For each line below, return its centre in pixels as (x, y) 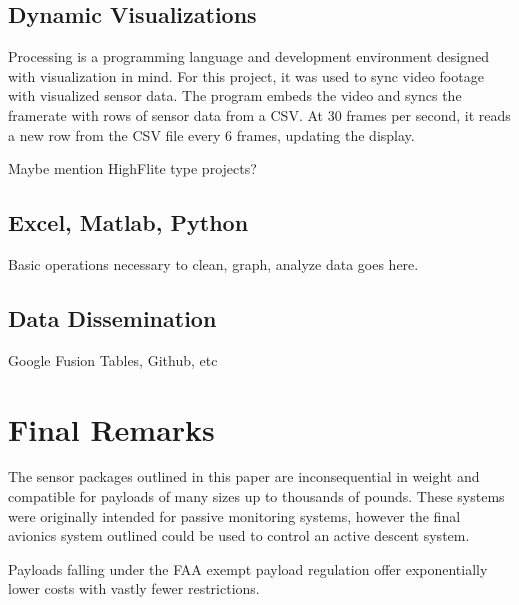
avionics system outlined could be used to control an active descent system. (239, 535)
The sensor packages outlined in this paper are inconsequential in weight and (244, 476)
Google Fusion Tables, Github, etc (113, 359)
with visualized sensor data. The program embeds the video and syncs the (235, 95)
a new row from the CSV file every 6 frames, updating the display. (211, 134)
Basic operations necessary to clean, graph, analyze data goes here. (213, 263)
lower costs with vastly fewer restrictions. (134, 588)
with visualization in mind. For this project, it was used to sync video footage (246, 75)
